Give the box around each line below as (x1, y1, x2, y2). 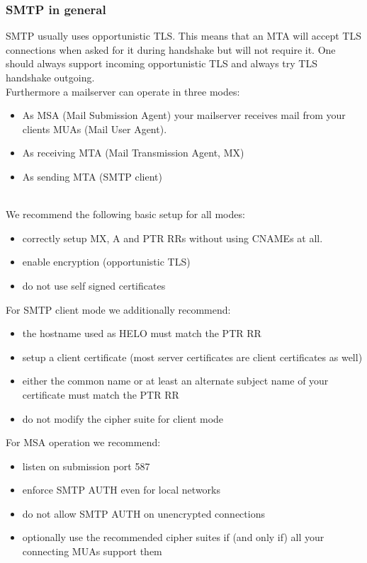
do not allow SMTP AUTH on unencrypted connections (22, 506, 265, 521)
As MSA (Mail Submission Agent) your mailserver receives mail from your (22, 108, 346, 123)
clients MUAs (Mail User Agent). (22, 121, 167, 136)
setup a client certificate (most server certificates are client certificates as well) (22, 349, 363, 364)
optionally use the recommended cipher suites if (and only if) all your (22, 530, 324, 545)
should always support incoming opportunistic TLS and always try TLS (6, 56, 317, 71)
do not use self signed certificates (22, 278, 166, 292)
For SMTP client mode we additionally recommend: (6, 302, 231, 317)
